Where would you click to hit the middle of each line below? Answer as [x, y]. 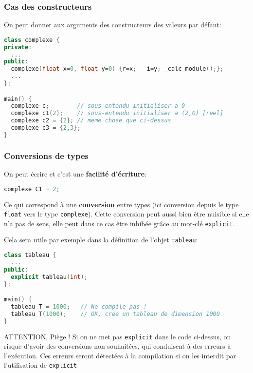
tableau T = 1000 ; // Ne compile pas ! [79, 307]
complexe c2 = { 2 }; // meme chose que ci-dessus [91, 121]
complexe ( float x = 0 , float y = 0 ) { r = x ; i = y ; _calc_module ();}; [117, 69]
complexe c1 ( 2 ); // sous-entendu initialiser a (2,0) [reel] [117, 113]
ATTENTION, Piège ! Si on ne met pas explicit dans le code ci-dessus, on [117, 336]
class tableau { [30, 255]
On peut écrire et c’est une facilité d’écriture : [75, 174]
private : [18, 47]
